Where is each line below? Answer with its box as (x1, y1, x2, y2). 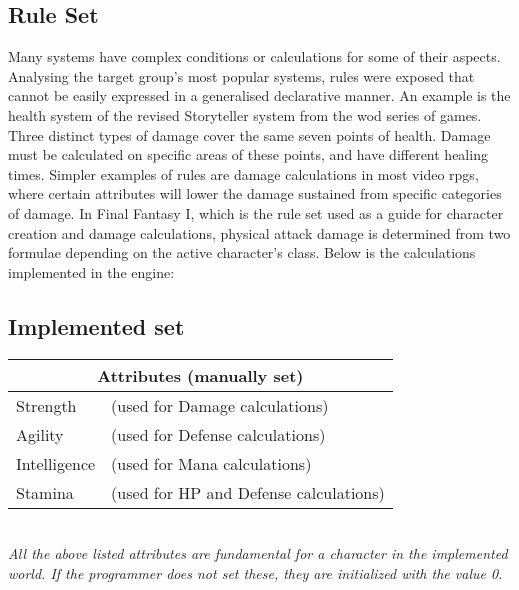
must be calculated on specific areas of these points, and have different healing (8, 144, 488, 165)
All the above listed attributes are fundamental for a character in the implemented (8, 543, 508, 564)
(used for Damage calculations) (111, 393, 329, 417)
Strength (16, 393, 77, 417)
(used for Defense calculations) (111, 422, 326, 446)
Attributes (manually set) (97, 363, 304, 387)
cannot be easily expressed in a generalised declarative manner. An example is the (8, 85, 511, 106)
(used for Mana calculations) (111, 451, 312, 475)
